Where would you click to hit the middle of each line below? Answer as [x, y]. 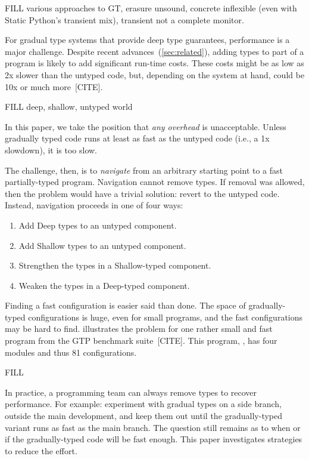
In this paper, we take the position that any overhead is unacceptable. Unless [146, 126]
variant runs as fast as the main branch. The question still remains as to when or [153, 427]
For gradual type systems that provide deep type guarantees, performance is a [147, 40]
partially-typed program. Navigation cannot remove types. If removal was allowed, [155, 182]
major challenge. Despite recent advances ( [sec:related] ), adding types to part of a [154, 51]
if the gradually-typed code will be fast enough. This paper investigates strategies [154, 439]
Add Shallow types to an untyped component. [102, 245]
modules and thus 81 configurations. [71, 352]
